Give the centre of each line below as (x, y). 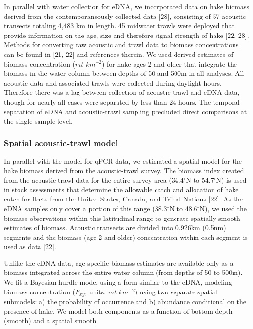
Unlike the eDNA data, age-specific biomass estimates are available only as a (119, 263)
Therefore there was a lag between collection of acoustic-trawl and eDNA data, (122, 92)
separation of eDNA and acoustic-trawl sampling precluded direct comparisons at (126, 111)
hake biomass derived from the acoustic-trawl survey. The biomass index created (124, 170)
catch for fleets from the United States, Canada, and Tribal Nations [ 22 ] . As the (124, 199)
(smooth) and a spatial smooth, (51, 320)
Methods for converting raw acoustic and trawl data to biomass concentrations (121, 45)
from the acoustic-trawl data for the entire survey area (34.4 (94, 180)
